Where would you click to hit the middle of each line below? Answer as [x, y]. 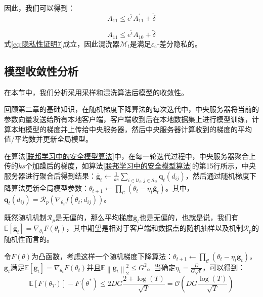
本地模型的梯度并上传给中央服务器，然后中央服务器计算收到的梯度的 [124, 129]
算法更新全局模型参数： [50, 188]
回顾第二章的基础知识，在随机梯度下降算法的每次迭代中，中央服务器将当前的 [131, 109]
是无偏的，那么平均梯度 [94, 217]
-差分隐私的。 [180, 43]
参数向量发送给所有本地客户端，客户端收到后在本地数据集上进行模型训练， [128, 119]
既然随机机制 [25, 217]
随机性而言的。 [29, 239]
